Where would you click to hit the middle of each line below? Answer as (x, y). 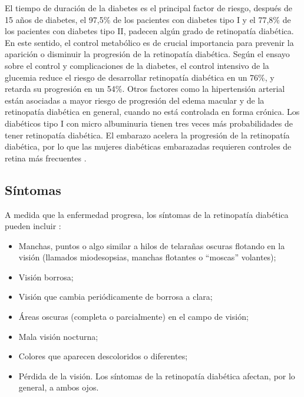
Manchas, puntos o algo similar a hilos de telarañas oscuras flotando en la (152, 245)
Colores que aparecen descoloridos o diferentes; (103, 356)
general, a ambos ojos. (59, 387)
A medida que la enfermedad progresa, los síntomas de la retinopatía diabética (147, 214)
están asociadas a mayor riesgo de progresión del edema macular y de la (135, 100)
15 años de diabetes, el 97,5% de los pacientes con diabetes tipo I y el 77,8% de (148, 19)
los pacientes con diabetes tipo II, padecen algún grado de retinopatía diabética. (149, 31)
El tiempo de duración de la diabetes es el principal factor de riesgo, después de (148, 8)
